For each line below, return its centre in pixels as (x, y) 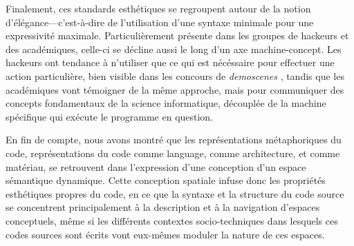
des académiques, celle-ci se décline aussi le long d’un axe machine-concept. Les (174, 49)
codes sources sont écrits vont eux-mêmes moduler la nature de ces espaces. (165, 234)
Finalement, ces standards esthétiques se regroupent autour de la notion (158, 8)
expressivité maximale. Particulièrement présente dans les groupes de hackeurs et (177, 35)
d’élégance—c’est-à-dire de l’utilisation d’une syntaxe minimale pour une (160, 22)
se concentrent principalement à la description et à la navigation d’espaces (163, 207)
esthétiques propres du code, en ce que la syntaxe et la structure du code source (175, 193)
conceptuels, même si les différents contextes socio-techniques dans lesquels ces (172, 220)
